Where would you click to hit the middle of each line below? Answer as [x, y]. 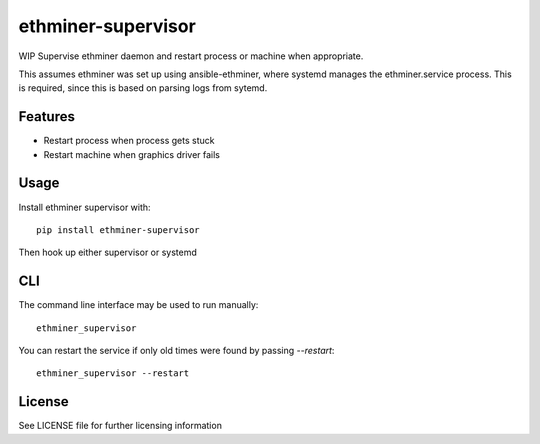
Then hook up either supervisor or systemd [107, 252]
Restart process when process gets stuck [129, 141]
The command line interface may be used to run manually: [138, 305]
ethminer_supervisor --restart [113, 373]
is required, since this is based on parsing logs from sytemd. [143, 88]
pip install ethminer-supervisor [118, 229]
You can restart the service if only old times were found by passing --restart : [176, 350]
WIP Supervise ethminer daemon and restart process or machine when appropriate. [191, 56]
